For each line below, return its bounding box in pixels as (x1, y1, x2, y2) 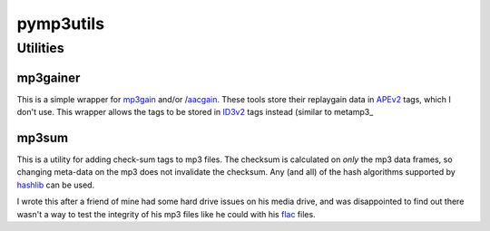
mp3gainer (16, 70, 81, 85)
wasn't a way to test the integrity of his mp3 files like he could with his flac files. (16, 208, 317, 219)
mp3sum (16, 130, 68, 145)
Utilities (16, 40, 64, 56)
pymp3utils (16, 14, 104, 34)
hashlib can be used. (16, 179, 95, 190)
